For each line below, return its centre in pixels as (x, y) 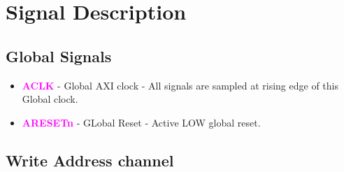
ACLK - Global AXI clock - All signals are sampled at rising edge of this (180, 85)
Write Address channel (90, 160)
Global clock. (50, 99)
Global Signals (59, 56)
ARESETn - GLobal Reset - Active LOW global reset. (141, 122)
